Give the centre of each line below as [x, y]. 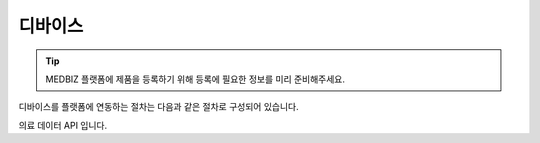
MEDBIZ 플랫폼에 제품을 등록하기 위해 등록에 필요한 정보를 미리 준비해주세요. [195, 79]
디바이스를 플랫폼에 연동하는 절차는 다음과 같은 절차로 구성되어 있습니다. [158, 107]
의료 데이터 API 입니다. [63, 125]
